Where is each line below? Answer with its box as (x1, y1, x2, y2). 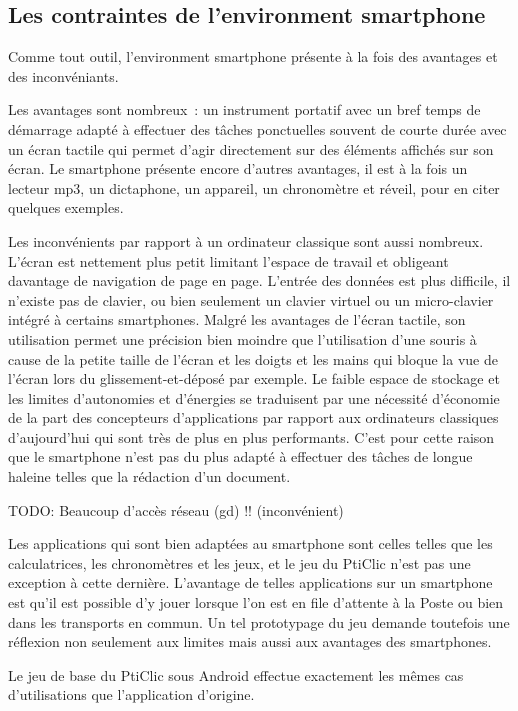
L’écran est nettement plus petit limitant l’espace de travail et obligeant (8, 250, 449, 271)
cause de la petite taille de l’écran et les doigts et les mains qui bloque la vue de (8, 348, 498, 369)
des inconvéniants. (8, 65, 119, 86)
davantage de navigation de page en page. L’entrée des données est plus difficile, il (8, 270, 511, 291)
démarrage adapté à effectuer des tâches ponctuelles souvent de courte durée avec (8, 118, 507, 139)
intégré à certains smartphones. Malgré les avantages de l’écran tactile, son (8, 309, 466, 330)
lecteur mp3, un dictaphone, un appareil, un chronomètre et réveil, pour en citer (8, 177, 500, 198)
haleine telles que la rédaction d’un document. (8, 466, 291, 487)
